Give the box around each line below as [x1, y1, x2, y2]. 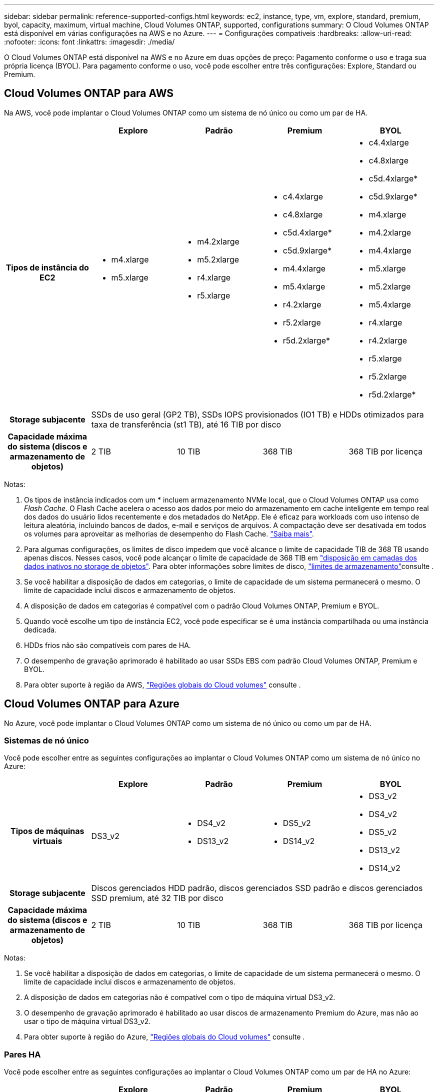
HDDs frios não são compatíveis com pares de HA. [24, 640, 191, 649]
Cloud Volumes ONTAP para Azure [4, 697, 179, 710]
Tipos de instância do [5, 262, 89, 272]
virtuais [32, 836, 62, 846]
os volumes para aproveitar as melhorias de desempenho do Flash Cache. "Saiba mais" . [24, 529, 314, 538]
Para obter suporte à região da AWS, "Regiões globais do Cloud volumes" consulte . [24, 680, 301, 689]
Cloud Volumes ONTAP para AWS [4, 87, 174, 100]
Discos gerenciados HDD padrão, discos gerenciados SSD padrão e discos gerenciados [91, 883, 423, 893]
